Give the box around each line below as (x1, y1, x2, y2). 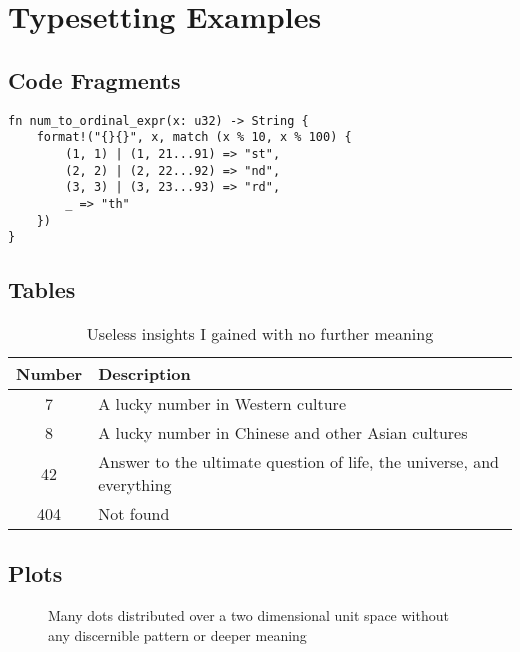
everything (98, 473, 172, 497)
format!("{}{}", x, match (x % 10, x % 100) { (36, 130, 352, 145)
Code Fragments (8, 64, 181, 95)
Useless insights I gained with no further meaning (86, 322, 434, 346)
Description (98, 362, 191, 386)
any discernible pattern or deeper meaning (48, 624, 307, 645)
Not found (98, 502, 170, 526)
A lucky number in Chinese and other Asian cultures (98, 421, 468, 445)
